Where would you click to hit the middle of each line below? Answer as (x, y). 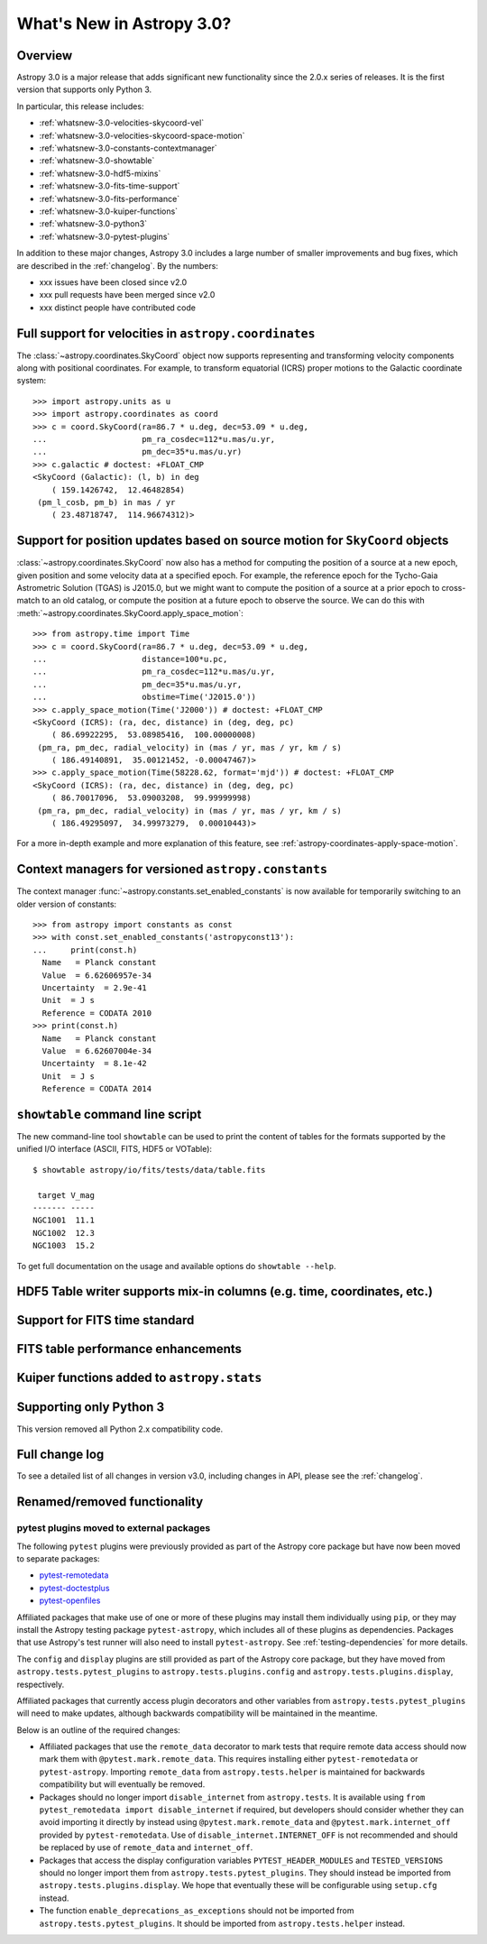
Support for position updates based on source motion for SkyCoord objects (233, 541)
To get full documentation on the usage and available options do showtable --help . (176, 1266)
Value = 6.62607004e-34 (97, 1051)
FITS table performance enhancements (129, 1349)
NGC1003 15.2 (64, 1246)
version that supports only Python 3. (84, 89)
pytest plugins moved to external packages (114, 1528)
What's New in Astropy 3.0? (124, 23)
